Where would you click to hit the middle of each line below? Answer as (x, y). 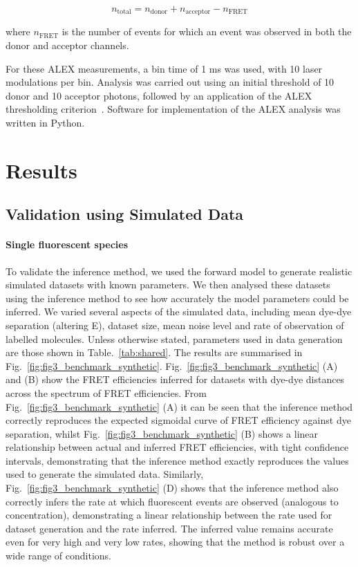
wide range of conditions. (58, 556)
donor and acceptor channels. (67, 45)
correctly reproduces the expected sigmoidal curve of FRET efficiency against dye (178, 420)
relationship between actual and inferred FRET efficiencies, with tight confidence (177, 447)
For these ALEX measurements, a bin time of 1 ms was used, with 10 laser (164, 68)
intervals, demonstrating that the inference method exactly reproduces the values (177, 460)
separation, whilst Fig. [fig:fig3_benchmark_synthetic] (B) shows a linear (162, 433)
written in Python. (45, 123)
